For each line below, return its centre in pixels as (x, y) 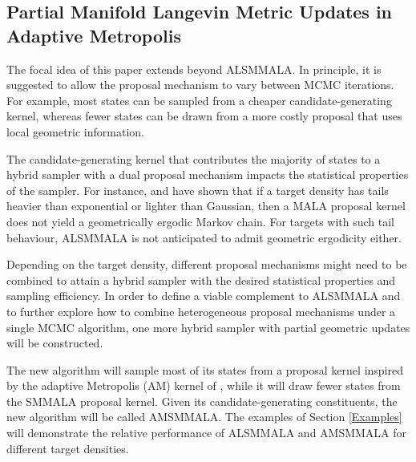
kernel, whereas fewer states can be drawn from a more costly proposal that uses (204, 116)
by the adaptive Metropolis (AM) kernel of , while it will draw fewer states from (204, 385)
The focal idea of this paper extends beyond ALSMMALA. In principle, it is (194, 69)
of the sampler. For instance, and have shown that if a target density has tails (198, 190)
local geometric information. (75, 131)
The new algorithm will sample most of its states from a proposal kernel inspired (205, 369)
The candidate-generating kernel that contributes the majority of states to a (194, 158)
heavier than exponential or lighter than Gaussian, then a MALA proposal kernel (206, 206)
